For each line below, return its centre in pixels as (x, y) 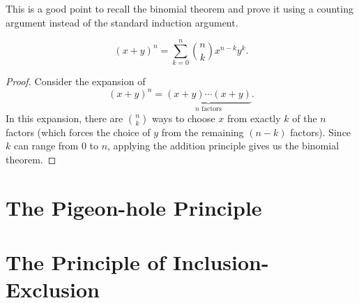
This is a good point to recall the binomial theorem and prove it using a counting (179, 8)
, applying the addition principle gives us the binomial (223, 146)
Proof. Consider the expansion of (76, 81)
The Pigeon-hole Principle (134, 207)
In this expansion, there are (64, 118)
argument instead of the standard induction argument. (122, 22)
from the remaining (203, 132)
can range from (46, 146)
